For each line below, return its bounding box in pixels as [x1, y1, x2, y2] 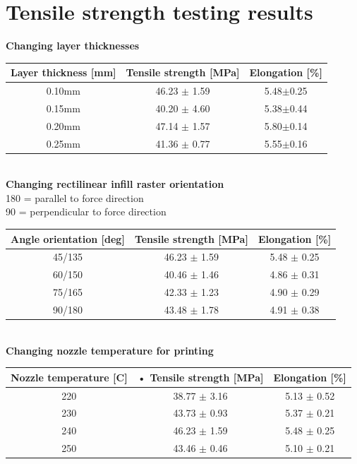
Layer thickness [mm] [11, 65, 116, 80]
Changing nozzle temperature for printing [6, 343, 214, 357]
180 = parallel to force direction [6, 190, 144, 205]
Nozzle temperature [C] [11, 369, 128, 384]
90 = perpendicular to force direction [6, 204, 167, 219]
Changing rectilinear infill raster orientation [6, 177, 224, 191]
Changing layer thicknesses [6, 38, 140, 53]
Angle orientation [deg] [11, 231, 125, 246]
